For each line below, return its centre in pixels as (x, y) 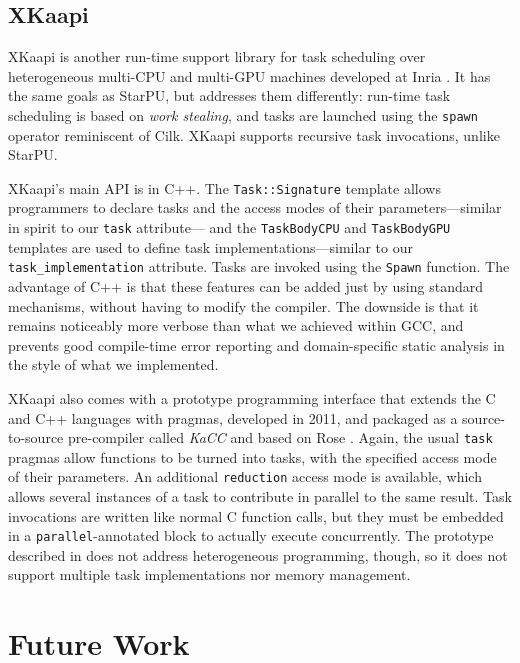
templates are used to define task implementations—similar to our (210, 246)
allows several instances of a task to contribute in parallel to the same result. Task (260, 496)
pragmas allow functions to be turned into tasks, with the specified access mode (252, 456)
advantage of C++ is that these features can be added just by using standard (245, 285)
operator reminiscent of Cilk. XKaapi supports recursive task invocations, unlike (254, 134)
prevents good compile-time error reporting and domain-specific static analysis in (256, 344)
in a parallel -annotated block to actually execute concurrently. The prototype (251, 535)
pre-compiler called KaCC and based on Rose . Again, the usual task (280, 437)
